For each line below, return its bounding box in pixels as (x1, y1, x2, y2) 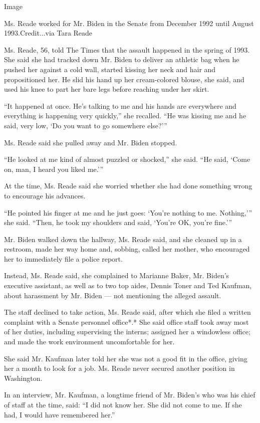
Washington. (4, 372, 43, 383)
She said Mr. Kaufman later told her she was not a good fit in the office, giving (4, 353, 247, 363)
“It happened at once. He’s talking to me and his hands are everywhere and (4, 100, 236, 111)
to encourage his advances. (4, 190, 86, 200)
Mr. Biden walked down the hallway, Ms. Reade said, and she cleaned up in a (4, 234, 242, 244)
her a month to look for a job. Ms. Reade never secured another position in (4, 363, 235, 373)
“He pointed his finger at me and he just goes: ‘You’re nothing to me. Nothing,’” (4, 207, 252, 218)
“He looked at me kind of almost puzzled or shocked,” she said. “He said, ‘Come (4, 154, 250, 164)
